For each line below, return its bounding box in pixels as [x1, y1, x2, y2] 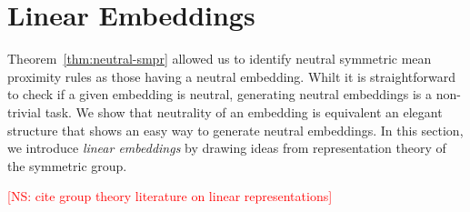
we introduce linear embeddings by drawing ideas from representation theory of [7, 138, 446, 157]
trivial [7, 102, 42, 121]
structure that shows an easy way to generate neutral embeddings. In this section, [7, 120, 464, 139]
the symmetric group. [7, 156, 127, 175]
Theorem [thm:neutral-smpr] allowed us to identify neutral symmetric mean [7, 49, 432, 68]
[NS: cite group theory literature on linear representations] [7, 187, 333, 206]
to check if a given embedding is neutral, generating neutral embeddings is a [7, 85, 433, 104]
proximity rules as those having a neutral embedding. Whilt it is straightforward [7, 66, 455, 86]
